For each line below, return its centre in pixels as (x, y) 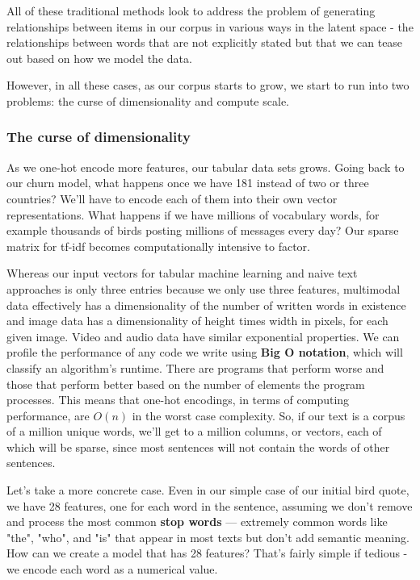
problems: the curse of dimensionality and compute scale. (148, 100)
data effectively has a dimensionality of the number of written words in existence (206, 305)
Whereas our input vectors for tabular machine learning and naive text (182, 273)
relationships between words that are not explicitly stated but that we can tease (205, 42)
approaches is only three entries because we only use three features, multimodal (204, 288)
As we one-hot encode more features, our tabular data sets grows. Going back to (206, 167)
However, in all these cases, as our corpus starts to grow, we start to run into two (208, 85)
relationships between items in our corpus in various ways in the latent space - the (210, 26)
